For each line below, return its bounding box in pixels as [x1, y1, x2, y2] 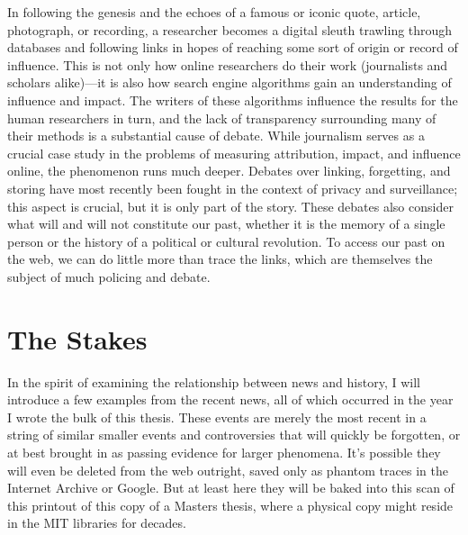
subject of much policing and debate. [7, 267, 211, 286]
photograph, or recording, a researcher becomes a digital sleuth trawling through [7, 20, 453, 39]
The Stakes [7, 320, 148, 357]
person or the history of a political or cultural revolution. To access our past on [7, 231, 445, 250]
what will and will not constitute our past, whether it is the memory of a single [7, 214, 445, 233]
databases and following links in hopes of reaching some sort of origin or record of [7, 38, 458, 57]
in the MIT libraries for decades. [7, 513, 186, 532]
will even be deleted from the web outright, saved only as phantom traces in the [7, 460, 448, 479]
